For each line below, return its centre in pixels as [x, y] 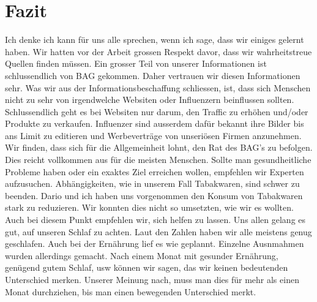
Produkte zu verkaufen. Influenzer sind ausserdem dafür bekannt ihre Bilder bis [155, 123]
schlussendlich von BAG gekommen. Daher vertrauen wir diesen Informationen [153, 75]
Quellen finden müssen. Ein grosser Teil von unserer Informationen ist [136, 63]
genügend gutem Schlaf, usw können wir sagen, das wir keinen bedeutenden [147, 267]
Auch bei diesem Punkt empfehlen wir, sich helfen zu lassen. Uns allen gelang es [155, 220]
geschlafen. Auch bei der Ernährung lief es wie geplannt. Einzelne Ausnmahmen [155, 243]
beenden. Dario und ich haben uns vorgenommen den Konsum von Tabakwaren [154, 195]
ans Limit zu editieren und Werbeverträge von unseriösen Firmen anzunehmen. [153, 135]
